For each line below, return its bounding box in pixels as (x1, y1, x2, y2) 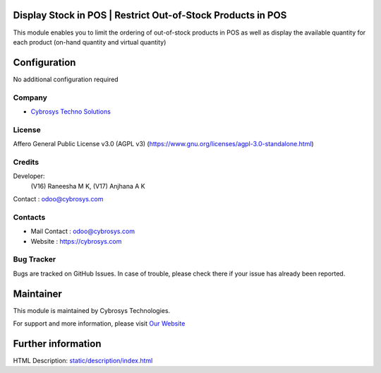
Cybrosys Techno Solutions (30, 107, 111, 116)
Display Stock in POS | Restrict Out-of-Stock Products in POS (13, 9, 287, 21)
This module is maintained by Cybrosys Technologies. (13, 306, 171, 314)
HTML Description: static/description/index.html (13, 356, 153, 365)
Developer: (13, 172, 45, 180)
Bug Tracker (13, 254, 56, 264)
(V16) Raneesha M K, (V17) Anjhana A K (30, 182, 145, 190)
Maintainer (13, 288, 63, 300)
